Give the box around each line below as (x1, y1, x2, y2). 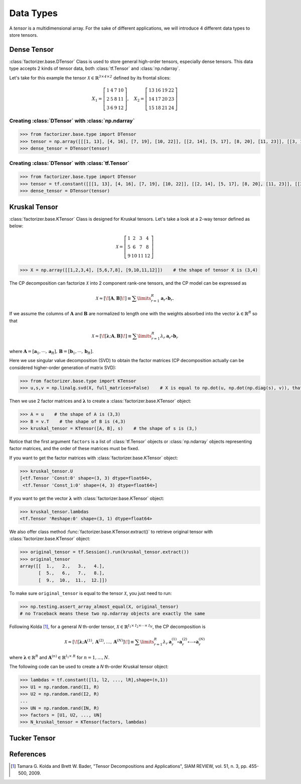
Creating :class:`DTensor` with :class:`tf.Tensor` (9, 159, 130, 166)
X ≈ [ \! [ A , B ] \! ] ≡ (95, 295, 131, 301)
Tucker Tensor (9, 734, 56, 742)
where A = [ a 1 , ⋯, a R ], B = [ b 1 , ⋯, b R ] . (9, 349, 94, 356)
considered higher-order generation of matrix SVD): (9, 365, 116, 371)
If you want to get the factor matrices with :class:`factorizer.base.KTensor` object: (9, 455, 178, 461)
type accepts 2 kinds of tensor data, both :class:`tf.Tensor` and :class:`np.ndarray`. (9, 65, 180, 71)
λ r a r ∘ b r (160, 333, 178, 340)
